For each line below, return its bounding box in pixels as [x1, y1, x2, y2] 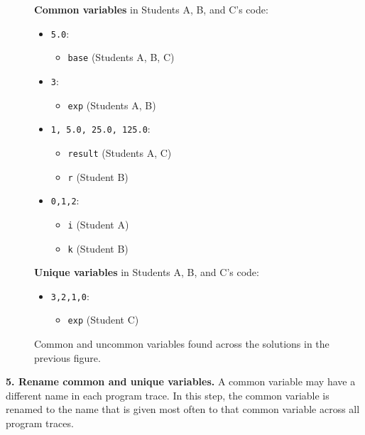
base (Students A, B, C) [67, 50, 175, 65]
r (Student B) [67, 169, 129, 184]
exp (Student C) [67, 312, 139, 327]
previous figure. [34, 350, 101, 365]
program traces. [6, 416, 74, 431]
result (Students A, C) [67, 145, 172, 160]
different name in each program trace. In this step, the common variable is [6, 387, 329, 402]
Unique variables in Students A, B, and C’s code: [34, 265, 259, 280]
